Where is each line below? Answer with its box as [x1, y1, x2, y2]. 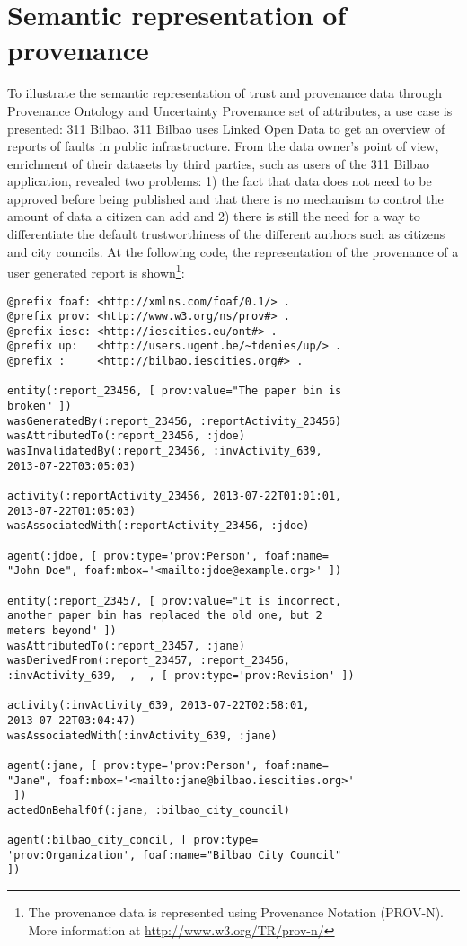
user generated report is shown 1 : [7, 261, 185, 281]
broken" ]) [7, 400, 72, 413]
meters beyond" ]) [7, 623, 117, 637]
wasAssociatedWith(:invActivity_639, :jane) [7, 729, 278, 742]
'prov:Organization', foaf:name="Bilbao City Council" [7, 848, 342, 862]
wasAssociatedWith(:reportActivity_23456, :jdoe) [7, 519, 310, 533]
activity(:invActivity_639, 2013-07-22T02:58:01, [7, 699, 310, 712]
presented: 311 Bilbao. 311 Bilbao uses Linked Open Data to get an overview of [7, 119, 445, 137]
